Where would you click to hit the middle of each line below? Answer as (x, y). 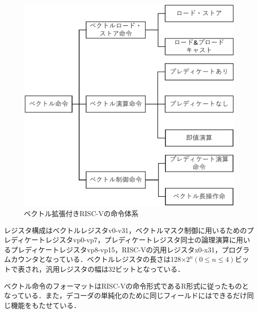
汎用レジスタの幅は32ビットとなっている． (115, 269)
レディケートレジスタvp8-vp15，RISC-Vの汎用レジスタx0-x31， (120, 249)
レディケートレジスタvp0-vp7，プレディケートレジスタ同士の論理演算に (120, 240)
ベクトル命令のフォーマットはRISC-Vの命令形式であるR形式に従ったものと (127, 285)
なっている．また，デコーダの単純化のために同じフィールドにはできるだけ (126, 295)
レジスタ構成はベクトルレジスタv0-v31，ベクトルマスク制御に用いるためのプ (129, 230)
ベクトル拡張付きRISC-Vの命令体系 (81, 213)
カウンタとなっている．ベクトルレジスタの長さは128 (96, 259)
